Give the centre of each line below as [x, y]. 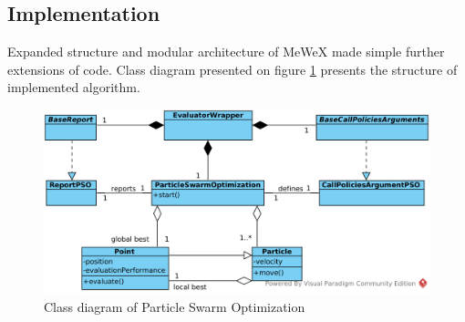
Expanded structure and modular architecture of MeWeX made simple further [226, 52]
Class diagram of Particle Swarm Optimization [175, 306]
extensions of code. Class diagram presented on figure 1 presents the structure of [232, 69]
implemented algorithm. [74, 87]
